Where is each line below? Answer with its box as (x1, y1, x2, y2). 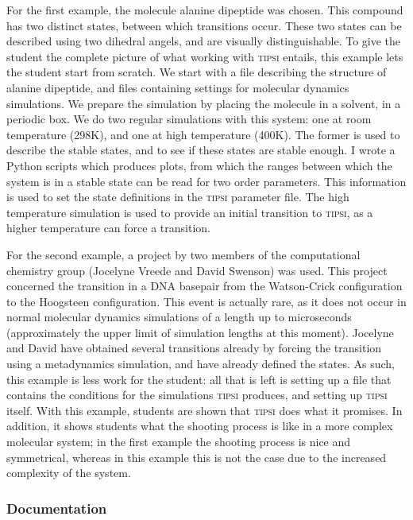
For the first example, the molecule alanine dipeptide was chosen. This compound (6, 2, 403, 17)
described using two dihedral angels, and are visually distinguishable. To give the (6, 33, 401, 49)
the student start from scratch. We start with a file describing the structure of (6, 64, 387, 80)
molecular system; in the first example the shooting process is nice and (6, 433, 351, 450)
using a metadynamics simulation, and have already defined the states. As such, (6, 355, 396, 372)
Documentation (6, 498, 107, 518)
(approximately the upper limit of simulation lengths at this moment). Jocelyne (6, 324, 394, 340)
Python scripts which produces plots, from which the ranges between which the (6, 157, 392, 173)
